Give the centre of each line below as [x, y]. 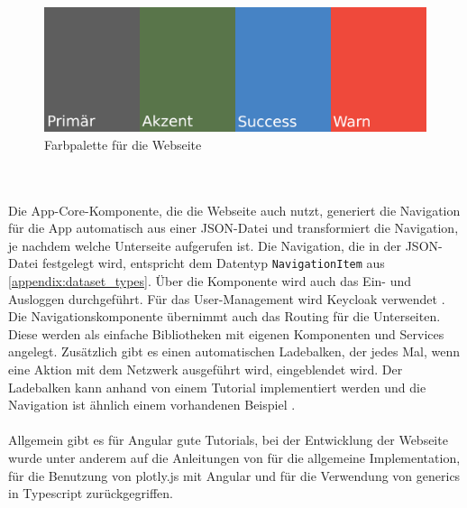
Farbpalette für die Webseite [123, 144]
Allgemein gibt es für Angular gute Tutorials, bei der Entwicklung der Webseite [228, 440]
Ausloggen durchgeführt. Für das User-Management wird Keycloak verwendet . [227, 298]
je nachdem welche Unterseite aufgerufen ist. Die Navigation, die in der [205, 245]
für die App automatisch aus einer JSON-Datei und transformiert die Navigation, [233, 228]
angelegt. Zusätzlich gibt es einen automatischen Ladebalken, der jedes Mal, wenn [234, 351]
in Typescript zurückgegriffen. [91, 493]
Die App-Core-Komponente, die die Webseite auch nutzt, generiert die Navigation [234, 210]
